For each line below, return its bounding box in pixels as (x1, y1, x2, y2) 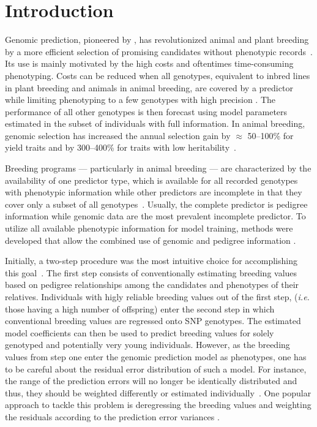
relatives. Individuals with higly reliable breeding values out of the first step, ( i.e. (5, 290, 310, 303)
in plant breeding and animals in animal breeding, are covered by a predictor (5, 81, 293, 94)
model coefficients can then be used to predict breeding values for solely (5, 326, 274, 339)
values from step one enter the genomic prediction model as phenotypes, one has (5, 350, 307, 363)
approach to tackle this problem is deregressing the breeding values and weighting (5, 398, 311, 411)
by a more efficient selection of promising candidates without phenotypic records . (5, 45, 313, 58)
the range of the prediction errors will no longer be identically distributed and (5, 374, 297, 387)
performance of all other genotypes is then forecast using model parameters (5, 105, 288, 118)
